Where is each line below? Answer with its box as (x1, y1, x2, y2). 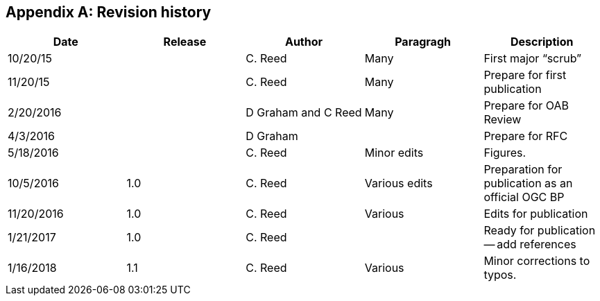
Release (163, 35, 207, 49)
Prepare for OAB (483, 98, 569, 113)
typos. (483, 268, 517, 282)
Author (284, 35, 323, 49)
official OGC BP (483, 190, 565, 205)
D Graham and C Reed (246, 105, 362, 120)
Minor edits (364, 146, 424, 160)
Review (483, 112, 522, 127)
